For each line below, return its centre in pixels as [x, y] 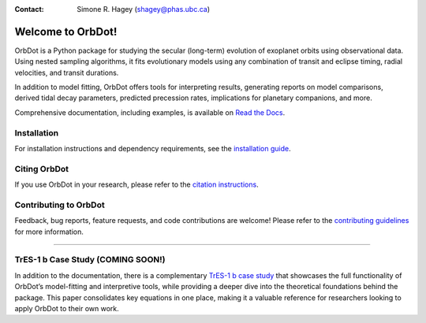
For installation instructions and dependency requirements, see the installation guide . [153, 149]
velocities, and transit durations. [67, 72]
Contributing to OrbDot [60, 205]
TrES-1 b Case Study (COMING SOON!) [90, 260]
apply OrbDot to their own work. [67, 308]
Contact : [30, 9]
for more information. [49, 232]
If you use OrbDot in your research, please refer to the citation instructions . [137, 184]
